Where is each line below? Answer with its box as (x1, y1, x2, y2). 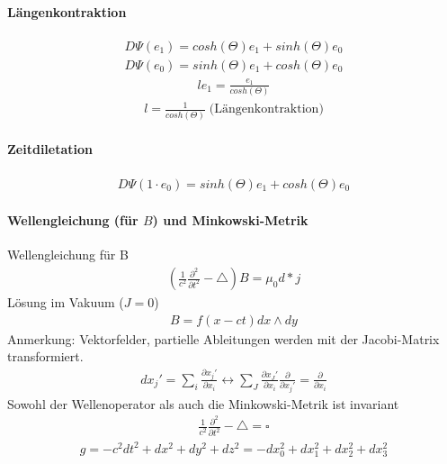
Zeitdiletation (7, 140, 94, 159)
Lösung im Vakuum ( (7, 293, 124, 312)
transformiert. (7, 347, 84, 366)
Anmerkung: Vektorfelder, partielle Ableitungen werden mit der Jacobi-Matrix (7, 329, 440, 348)
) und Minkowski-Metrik (152, 211, 308, 230)
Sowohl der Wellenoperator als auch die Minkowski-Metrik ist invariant (7, 394, 399, 413)
